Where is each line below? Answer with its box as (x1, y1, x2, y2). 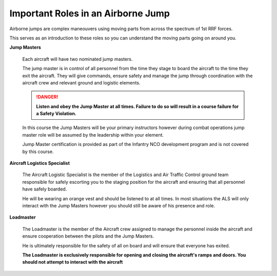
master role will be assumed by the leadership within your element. (22, 132, 164, 138)
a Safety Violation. (36, 111, 77, 117)
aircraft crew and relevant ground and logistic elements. (22, 79, 141, 86)
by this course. (22, 148, 54, 155)
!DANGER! (36, 94, 58, 100)
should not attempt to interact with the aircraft (22, 259, 123, 265)
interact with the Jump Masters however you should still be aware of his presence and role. (22, 202, 215, 208)
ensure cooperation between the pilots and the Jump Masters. (22, 233, 154, 239)
